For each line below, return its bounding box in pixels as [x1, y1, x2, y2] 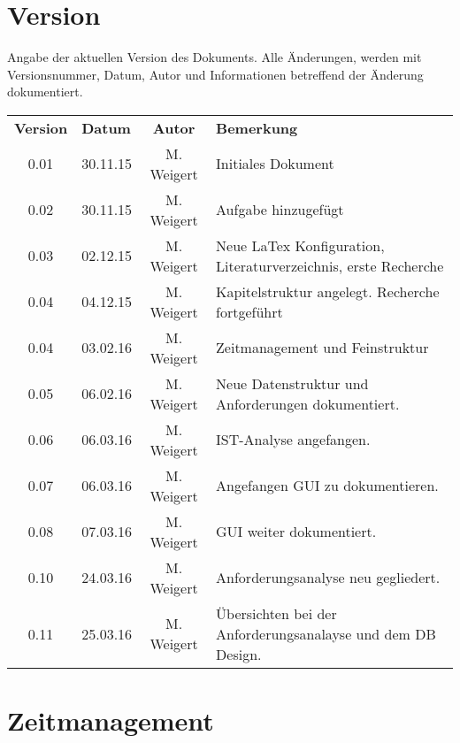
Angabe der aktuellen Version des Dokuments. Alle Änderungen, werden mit [7, 48, 422, 66]
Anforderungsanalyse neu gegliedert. [216, 567, 441, 588]
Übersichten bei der [216, 602, 337, 624]
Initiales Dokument [216, 153, 334, 174]
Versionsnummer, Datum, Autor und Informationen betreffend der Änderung [7, 65, 424, 83]
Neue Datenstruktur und [216, 372, 369, 394]
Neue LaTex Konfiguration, [216, 234, 385, 256]
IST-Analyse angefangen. [216, 429, 371, 450]
